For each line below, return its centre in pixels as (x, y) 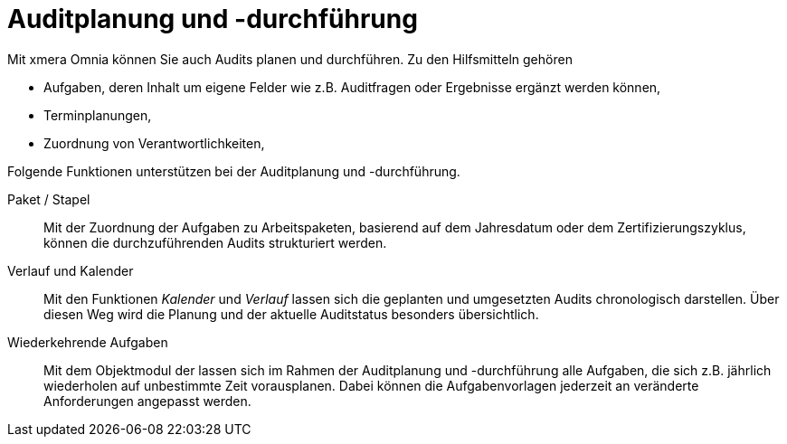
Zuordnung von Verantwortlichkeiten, (154, 143)
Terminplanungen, (98, 115)
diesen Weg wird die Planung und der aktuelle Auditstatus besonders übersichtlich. (291, 314)
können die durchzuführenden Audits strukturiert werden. (215, 242)
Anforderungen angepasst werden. (147, 401)
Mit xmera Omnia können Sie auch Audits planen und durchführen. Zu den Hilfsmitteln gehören (290, 59)
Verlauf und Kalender (71, 270)
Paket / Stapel (49, 199)
